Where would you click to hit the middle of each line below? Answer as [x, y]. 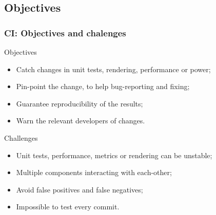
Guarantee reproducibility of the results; [80, 103]
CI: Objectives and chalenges [65, 33]
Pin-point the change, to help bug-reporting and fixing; [103, 86]
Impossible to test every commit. [68, 207]
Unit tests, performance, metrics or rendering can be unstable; [114, 155]
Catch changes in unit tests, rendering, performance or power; [113, 69]
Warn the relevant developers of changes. [81, 121]
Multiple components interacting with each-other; [94, 172]
